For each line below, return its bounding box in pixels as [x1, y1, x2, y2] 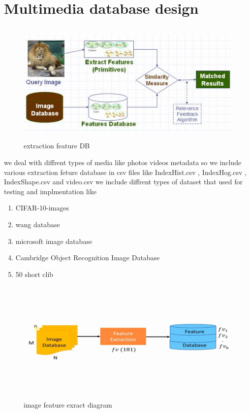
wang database [15, 219, 60, 230]
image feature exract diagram [24, 399, 112, 410]
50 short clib [15, 269, 54, 279]
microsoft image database [15, 236, 93, 246]
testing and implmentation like [4, 186, 96, 196]
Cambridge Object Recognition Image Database [15, 252, 160, 263]
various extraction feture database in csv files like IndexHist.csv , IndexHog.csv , [4, 167, 247, 177]
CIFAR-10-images [15, 203, 69, 213]
